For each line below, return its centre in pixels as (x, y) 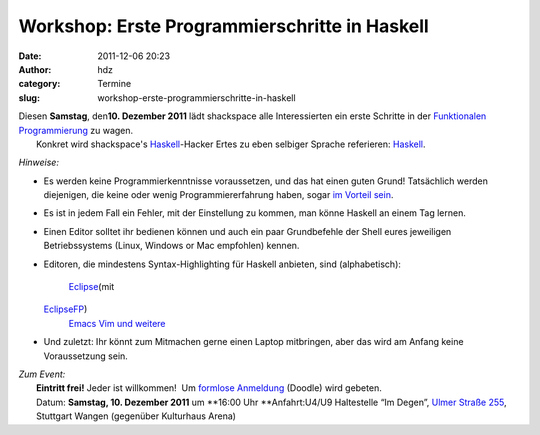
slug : (29, 97)
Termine (114, 84)
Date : (30, 56)
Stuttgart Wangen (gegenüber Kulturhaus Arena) (136, 416)
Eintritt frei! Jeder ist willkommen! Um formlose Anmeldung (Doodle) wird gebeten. (209, 388)
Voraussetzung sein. (86, 356)
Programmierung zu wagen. (76, 130)
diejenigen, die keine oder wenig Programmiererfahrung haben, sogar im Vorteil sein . (218, 195)
